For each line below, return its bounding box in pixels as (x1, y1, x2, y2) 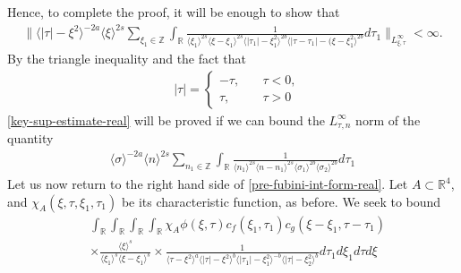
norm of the (355, 110, 421, 129)
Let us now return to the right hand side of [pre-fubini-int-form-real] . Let (7, 175, 408, 193)
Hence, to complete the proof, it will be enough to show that (7, 3, 340, 21)
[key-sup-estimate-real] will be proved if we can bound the (7, 110, 325, 129)
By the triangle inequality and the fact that (7, 48, 247, 67)
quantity (7, 129, 54, 148)
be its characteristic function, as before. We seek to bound (121, 192, 441, 210)
